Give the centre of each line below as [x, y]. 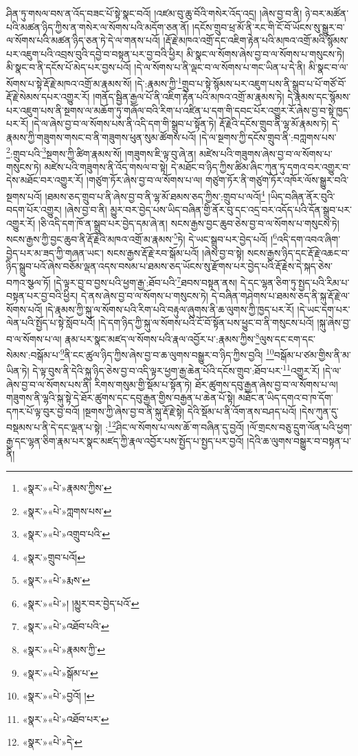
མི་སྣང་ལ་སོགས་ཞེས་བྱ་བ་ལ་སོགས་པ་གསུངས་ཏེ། [266, 53]
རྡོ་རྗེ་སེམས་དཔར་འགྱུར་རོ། [48, 97]
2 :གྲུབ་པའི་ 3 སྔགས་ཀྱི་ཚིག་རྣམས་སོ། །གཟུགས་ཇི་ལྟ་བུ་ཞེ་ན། [101, 152]
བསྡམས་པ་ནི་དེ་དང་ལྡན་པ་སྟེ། [54, 427]
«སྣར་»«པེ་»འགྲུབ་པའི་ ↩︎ [66, 534]
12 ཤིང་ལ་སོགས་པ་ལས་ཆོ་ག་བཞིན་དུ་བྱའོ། [176, 426]
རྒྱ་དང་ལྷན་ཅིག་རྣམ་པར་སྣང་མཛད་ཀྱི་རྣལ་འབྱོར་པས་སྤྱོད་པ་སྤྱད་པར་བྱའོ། [125, 440]
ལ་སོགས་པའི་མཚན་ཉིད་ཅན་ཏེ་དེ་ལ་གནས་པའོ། [83, 40]
